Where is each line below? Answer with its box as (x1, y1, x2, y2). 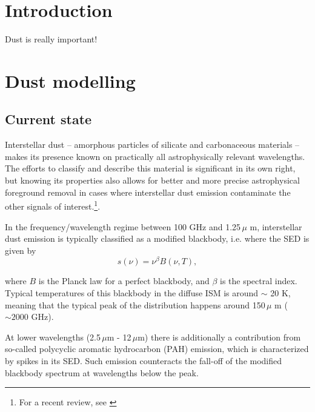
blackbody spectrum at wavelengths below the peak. (5, 366, 199, 379)
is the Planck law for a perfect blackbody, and (38, 274, 210, 287)
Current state (5, 110, 92, 128)
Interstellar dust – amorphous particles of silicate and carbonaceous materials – (5, 138, 300, 151)
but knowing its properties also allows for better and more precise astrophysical (5, 174, 300, 187)
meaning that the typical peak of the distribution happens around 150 (5, 298, 265, 311)
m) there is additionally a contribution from (138, 330, 301, 343)
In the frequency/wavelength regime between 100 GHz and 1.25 (5, 220, 241, 233)
